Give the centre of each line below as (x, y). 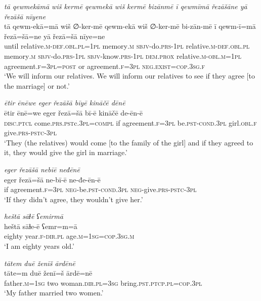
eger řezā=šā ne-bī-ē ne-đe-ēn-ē (52, 179)
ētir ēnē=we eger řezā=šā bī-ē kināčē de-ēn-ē (73, 112)
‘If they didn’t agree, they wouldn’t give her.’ (74, 199)
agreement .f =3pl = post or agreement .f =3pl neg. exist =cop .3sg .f (105, 66)
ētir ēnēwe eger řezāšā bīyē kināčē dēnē (65, 103)
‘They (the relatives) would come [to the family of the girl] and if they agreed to (129, 142)
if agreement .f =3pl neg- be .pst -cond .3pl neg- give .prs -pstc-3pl (100, 189)
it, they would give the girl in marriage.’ (66, 152)
